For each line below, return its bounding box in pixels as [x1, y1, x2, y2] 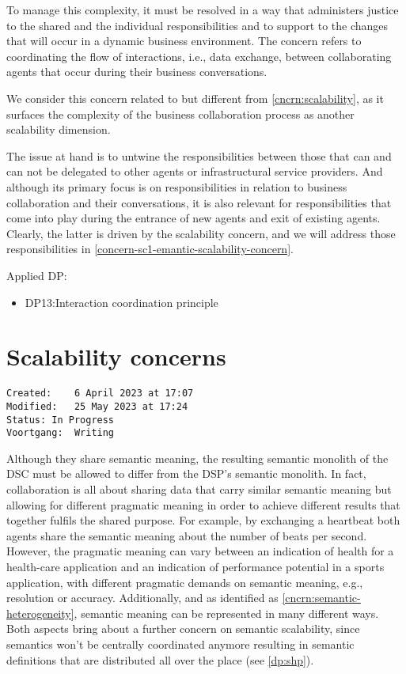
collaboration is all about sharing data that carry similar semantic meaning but [6, 481, 392, 498]
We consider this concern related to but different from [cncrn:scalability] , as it [6, 89, 384, 106]
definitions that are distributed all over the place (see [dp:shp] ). [6, 651, 314, 668]
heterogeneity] [6, 604, 74, 621]
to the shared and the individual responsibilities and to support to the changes [6, 17, 389, 33]
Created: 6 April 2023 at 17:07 [6, 388, 194, 399]
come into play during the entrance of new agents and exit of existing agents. [6, 210, 381, 226]
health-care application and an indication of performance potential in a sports [6, 559, 385, 574]
